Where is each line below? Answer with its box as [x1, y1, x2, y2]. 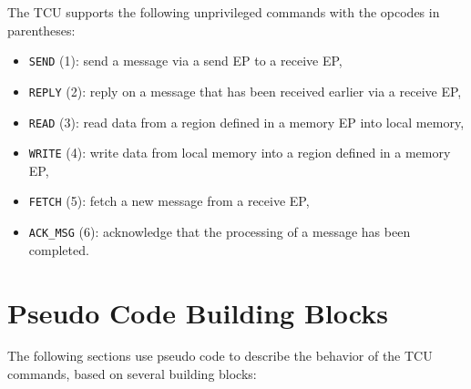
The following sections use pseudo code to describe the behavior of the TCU [7, 346, 433, 365]
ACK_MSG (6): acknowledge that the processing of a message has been [28, 222, 411, 241]
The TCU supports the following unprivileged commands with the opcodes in [7, 3, 440, 21]
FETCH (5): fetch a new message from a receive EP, [28, 191, 310, 210]
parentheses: [7, 20, 76, 39]
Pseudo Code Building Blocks [7, 293, 388, 331]
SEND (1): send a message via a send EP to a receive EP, [28, 51, 343, 70]
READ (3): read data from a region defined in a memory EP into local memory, [28, 112, 465, 131]
